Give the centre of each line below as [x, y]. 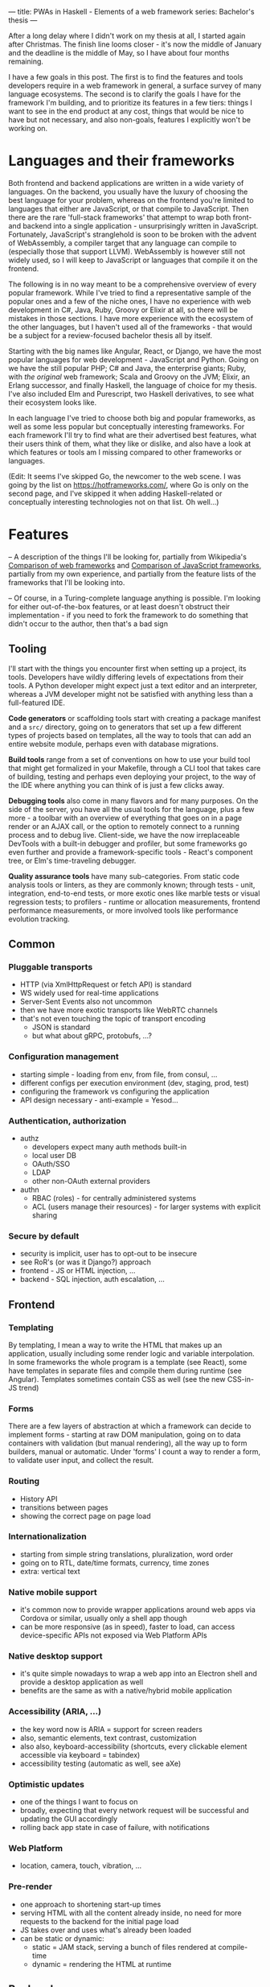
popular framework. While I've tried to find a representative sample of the [130, 292]
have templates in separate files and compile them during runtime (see [125, 1371]
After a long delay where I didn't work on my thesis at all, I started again [127, 36]
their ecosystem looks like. [53, 402]
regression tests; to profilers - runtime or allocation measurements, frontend [135, 901]
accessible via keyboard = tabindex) [80, 1754]
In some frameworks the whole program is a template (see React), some [128, 1362]
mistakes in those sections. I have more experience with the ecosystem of [131, 318]
